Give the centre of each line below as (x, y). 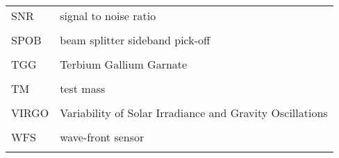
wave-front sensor (102, 137)
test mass (83, 88)
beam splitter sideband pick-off (135, 40)
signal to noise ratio (108, 16)
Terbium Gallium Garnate (124, 64)
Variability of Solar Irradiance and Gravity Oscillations (194, 113)
